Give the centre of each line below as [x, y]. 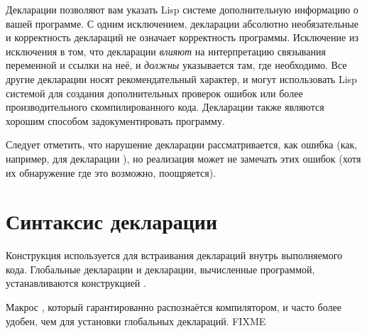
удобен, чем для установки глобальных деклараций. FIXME [136, 321]
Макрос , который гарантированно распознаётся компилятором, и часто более [174, 307]
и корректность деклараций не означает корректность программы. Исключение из [182, 37]
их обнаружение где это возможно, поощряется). [111, 172]
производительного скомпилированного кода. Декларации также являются [165, 107]
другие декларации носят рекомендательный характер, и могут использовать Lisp [181, 78]
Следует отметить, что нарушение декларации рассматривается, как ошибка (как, [182, 144]
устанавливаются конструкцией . [76, 283]
